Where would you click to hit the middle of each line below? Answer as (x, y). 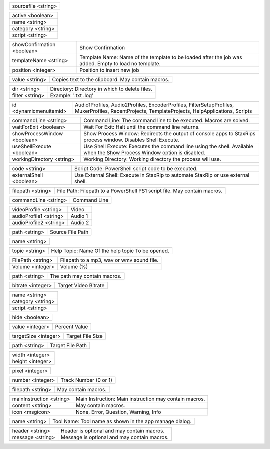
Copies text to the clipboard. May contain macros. (111, 80)
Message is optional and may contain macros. (115, 437)
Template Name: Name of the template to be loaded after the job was (161, 57)
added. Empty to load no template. (120, 64)
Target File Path (69, 346)
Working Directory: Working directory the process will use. (152, 159)
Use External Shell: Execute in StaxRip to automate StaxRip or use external (162, 175)
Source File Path (69, 232)
